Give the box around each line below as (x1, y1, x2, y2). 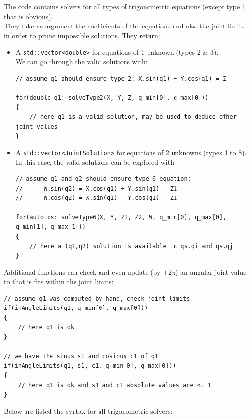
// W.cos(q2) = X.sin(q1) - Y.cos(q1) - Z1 (15, 195, 177, 202)
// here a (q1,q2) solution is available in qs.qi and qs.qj (29, 243, 233, 250)
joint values (15, 123, 58, 130)
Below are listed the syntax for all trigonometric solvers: (4, 406, 173, 416)
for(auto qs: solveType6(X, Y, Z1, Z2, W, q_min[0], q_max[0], (15, 214, 226, 221)
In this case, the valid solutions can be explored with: (15, 157, 176, 167)
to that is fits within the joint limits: (4, 276, 114, 286)
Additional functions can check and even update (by (4, 267, 161, 277)
